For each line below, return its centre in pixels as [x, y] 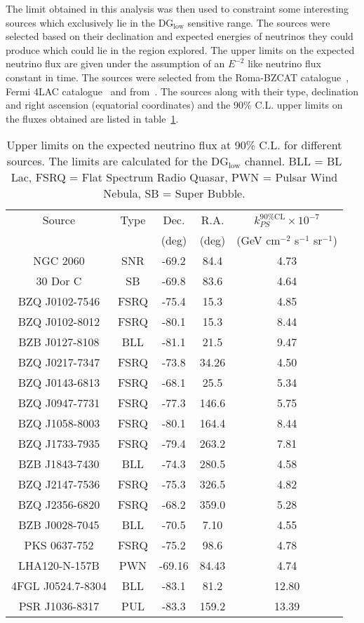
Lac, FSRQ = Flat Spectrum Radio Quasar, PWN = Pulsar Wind [174, 177]
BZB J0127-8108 [59, 342]
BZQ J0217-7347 [59, 362]
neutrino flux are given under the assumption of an [115, 63]
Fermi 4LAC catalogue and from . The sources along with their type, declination [182, 91]
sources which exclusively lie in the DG [90, 22]
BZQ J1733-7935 [59, 444]
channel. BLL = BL [293, 161]
